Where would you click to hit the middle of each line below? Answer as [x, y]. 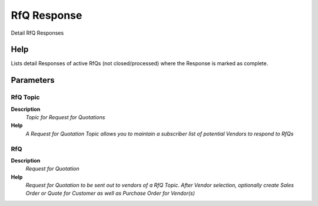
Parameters [33, 80]
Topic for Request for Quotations [65, 117]
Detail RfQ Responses [37, 33]
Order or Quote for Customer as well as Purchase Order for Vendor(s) [110, 193]
